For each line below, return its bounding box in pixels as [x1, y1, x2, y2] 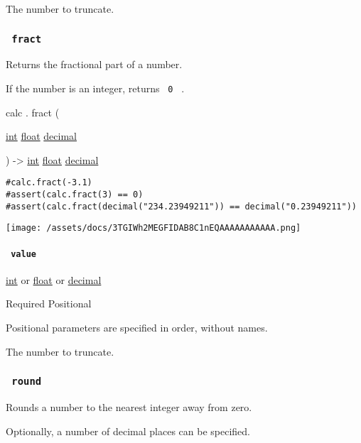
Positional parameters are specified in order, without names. [6, 320, 268, 335]
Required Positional [6, 296, 92, 311]
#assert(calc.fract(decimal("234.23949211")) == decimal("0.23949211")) [6, 201, 357, 212]
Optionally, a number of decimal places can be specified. [6, 423, 250, 438]
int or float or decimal [6, 272, 102, 287]
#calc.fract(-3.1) [6, 177, 92, 188]
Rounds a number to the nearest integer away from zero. [6, 400, 252, 415]
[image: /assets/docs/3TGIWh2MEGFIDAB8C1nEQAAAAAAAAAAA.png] [6, 223, 301, 234]
